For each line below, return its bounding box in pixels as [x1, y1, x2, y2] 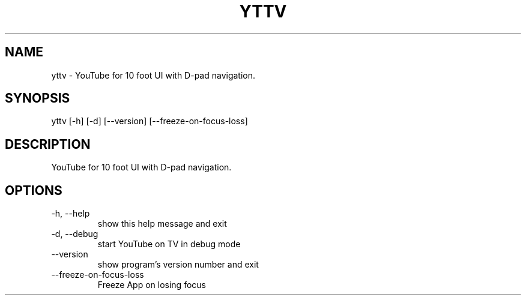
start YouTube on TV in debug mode [97, 239, 241, 250]
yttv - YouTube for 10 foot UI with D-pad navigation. [51, 70, 256, 80]
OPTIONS [5, 182, 62, 198]
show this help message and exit [97, 218, 227, 229]
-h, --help [51, 208, 90, 219]
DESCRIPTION [5, 136, 91, 152]
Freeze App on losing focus [97, 280, 206, 290]
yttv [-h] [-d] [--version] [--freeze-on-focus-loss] [51, 116, 248, 127]
